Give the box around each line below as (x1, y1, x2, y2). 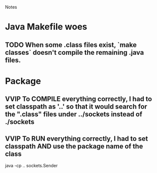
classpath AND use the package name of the (5, 142, 143, 151)
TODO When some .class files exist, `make (5, 41, 137, 49)
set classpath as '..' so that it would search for (5, 103, 147, 111)
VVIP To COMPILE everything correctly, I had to (5, 95, 152, 103)
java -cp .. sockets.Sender (5, 162, 58, 168)
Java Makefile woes (5, 22, 87, 32)
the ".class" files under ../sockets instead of (5, 110, 142, 119)
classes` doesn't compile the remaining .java (5, 48, 144, 57)
